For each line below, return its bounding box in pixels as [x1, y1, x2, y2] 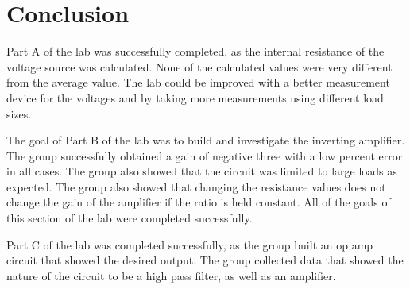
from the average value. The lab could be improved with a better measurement [6, 74, 390, 91]
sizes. [6, 105, 32, 121]
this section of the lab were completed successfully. [6, 210, 253, 226]
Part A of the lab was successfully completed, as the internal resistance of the [6, 43, 385, 60]
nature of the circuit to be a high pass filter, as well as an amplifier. [6, 267, 336, 283]
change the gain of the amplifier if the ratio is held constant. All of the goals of [6, 194, 391, 210]
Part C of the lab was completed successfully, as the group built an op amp [6, 236, 373, 252]
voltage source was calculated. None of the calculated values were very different [6, 58, 393, 75]
